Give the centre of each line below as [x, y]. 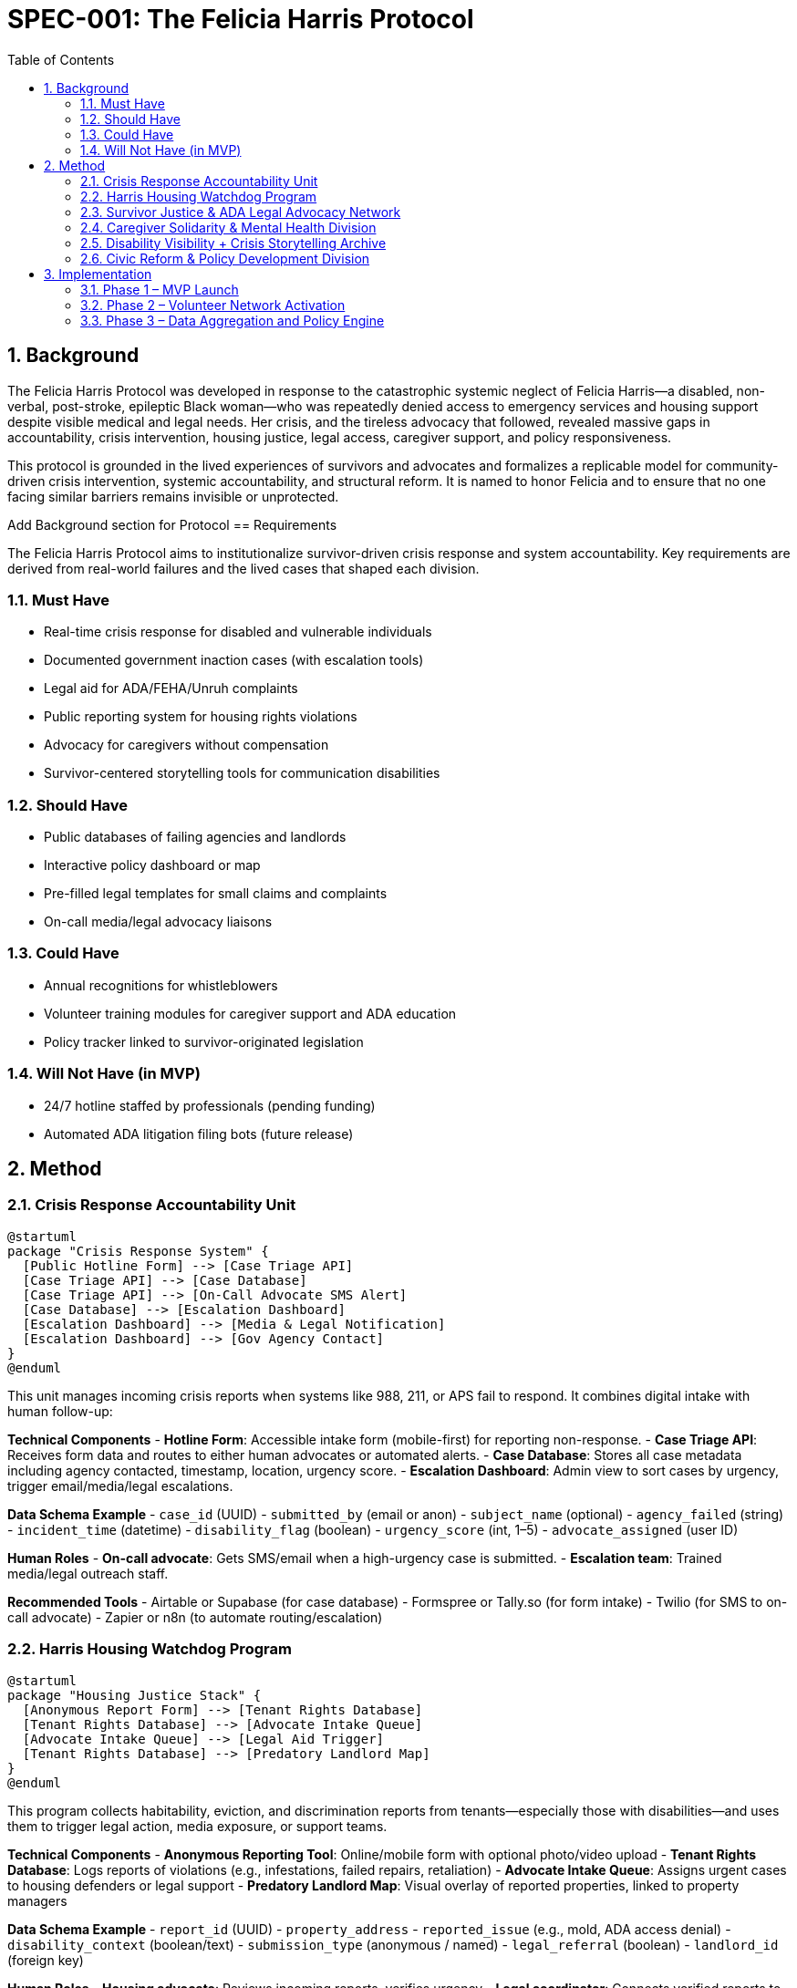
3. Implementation [98, 274]
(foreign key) [46, 1960]
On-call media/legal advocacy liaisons [158, 922]
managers [37, 1900]
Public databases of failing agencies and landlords [195, 837]
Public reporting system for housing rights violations [201, 717]
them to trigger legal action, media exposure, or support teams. [197, 1826]
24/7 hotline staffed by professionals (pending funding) [210, 1105]
